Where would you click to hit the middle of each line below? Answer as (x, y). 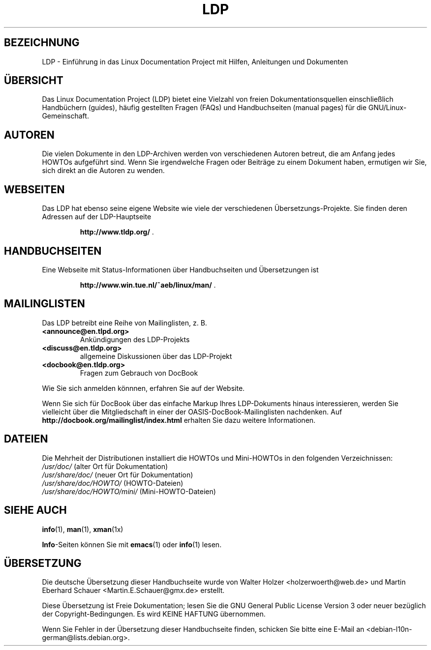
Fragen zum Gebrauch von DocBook (139, 373)
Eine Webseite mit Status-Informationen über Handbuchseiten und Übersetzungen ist (180, 269)
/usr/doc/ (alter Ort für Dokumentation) (105, 466)
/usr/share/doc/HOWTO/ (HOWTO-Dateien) (113, 483)
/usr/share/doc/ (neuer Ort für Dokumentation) (118, 474)
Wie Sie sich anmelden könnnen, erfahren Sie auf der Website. (143, 388)
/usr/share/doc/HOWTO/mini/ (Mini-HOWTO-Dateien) (129, 491)
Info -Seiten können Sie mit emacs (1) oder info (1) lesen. (132, 544)
